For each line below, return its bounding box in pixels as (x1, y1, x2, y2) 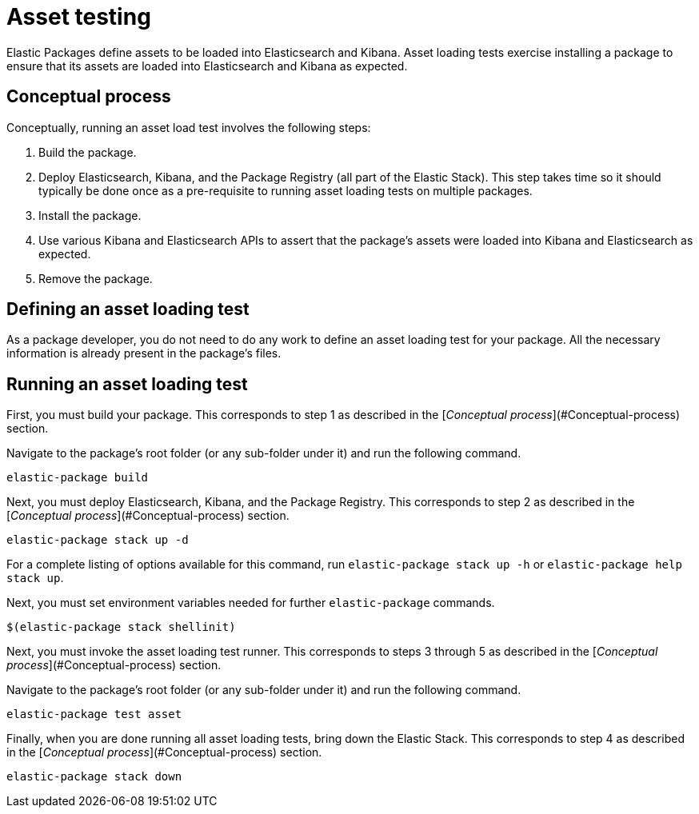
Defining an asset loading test (6, 299, 250, 320)
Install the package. (38, 208, 142, 222)
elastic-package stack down (6, 770, 182, 784)
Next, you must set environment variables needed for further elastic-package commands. (6, 596, 495, 610)
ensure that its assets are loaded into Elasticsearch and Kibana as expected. (6, 58, 408, 73)
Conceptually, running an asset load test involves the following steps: (6, 120, 371, 134)
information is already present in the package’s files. (6, 346, 282, 361)
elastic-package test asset (6, 708, 182, 721)
